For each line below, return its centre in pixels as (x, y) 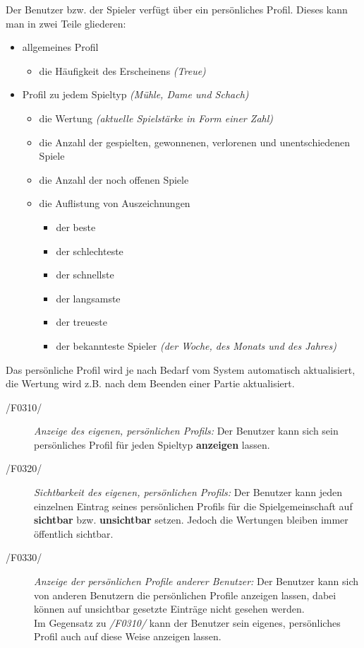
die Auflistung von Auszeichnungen (115, 203)
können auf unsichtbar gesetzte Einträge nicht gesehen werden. (169, 609)
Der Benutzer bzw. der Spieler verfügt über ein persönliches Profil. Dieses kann (177, 9)
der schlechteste (90, 251)
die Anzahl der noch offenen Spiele (114, 179)
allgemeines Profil (60, 47)
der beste (76, 226)
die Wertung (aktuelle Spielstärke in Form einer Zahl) (156, 118)
